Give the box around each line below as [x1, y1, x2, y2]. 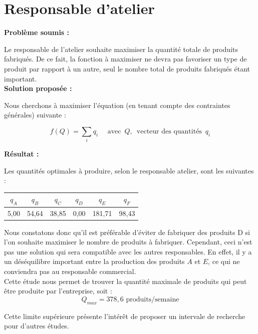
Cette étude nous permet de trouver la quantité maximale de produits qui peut [4, 275, 247, 286]
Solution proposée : [4, 83, 72, 93]
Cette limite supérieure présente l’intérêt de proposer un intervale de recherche [4, 310, 245, 321]
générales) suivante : [4, 109, 66, 120]
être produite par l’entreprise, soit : [4, 285, 112, 296]
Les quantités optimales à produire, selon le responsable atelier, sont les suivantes [4, 165, 254, 175]
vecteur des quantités [136, 127, 202, 135]
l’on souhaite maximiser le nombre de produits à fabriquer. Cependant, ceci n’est [4, 236, 252, 247]
